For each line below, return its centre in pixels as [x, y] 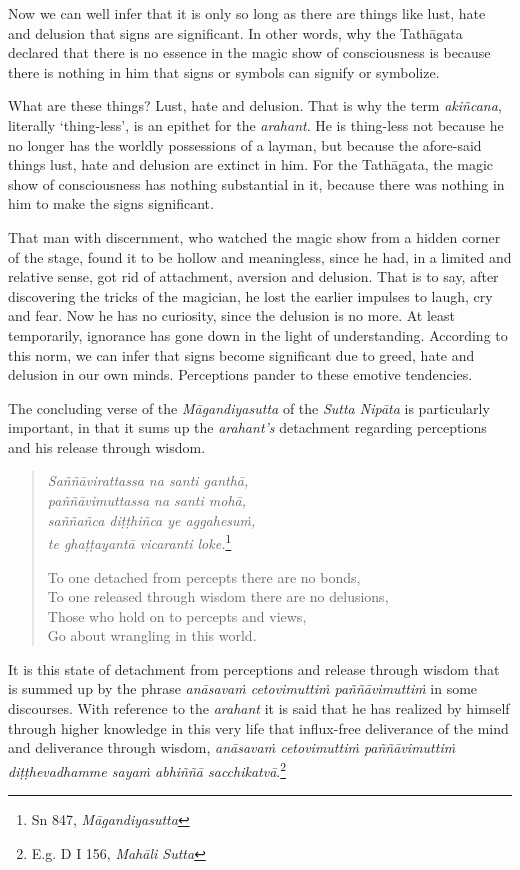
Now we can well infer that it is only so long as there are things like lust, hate [247, 13]
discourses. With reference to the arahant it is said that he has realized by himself [259, 708]
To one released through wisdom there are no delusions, [218, 596]
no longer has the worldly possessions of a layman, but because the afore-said [245, 144]
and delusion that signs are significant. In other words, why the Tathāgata [235, 32]
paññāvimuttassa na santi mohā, [147, 500]
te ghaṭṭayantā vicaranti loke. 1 [139, 541]
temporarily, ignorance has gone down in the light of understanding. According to [258, 334]
